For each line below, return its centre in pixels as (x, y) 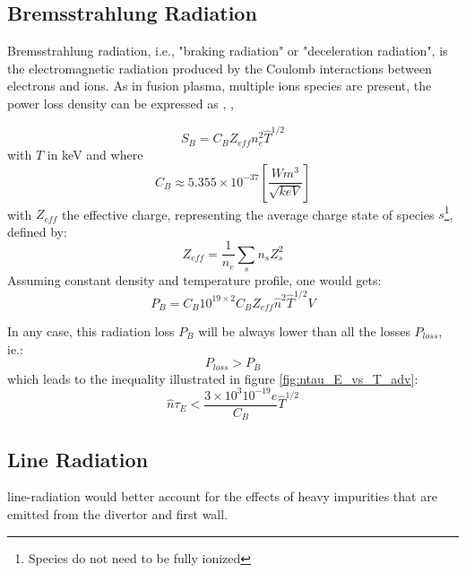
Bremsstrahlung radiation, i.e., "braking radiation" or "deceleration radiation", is (228, 51)
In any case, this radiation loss (91, 331)
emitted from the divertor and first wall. (118, 514)
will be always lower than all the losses (304, 331)
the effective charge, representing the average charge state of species (248, 214)
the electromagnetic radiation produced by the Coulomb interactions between (220, 68)
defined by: (37, 231)
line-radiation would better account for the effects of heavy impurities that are (222, 496)
